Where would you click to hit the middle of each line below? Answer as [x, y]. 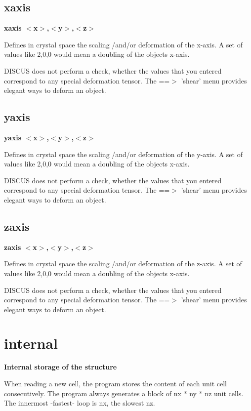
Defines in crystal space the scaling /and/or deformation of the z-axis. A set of [123, 264]
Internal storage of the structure [61, 367]
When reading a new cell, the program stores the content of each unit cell [115, 384]
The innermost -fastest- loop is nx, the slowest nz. [80, 403]
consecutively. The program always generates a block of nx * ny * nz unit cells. [124, 393]
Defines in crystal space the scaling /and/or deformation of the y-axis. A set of [123, 154]
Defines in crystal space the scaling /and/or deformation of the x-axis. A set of [123, 44]
